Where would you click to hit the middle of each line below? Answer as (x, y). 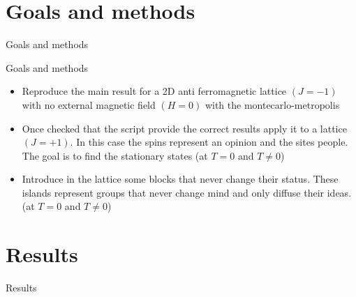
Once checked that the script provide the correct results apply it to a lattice (184, 128)
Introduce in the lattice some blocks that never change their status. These (180, 179)
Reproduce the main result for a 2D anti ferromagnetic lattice (154, 91)
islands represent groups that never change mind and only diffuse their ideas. (187, 192)
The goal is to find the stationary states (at (115, 155)
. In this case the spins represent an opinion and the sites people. (209, 142)
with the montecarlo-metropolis (272, 104)
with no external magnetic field (89, 104)
